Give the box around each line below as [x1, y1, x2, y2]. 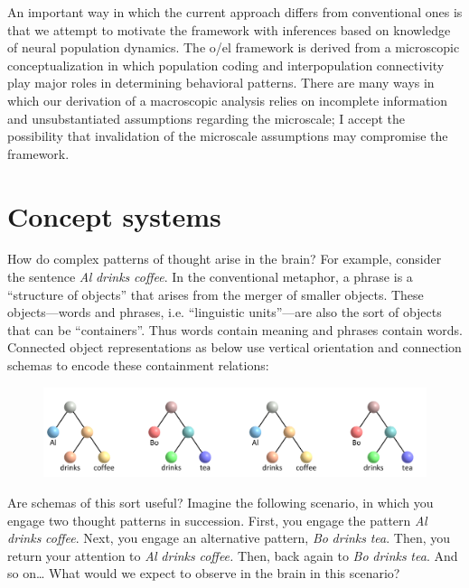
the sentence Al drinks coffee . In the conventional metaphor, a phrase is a [7, 267, 413, 286]
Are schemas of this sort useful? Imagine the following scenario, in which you [7, 493, 434, 511]
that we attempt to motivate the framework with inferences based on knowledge [7, 20, 451, 39]
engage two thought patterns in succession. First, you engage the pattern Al [7, 510, 427, 529]
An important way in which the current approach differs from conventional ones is [7, 3, 463, 21]
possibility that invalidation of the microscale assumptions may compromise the [7, 126, 448, 145]
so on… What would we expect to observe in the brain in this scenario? [7, 564, 400, 583]
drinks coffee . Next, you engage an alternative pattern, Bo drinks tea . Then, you [7, 528, 451, 547]
